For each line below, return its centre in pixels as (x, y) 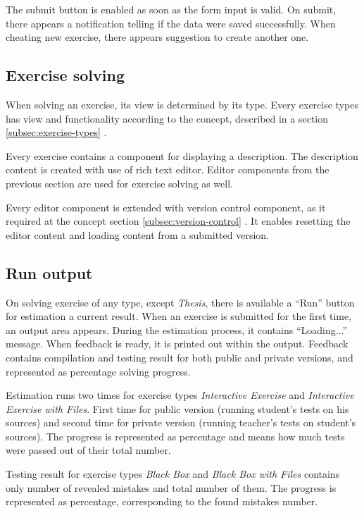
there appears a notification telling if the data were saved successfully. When (171, 23)
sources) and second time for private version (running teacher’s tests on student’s (181, 422)
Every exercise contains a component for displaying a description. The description (182, 155)
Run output (49, 272)
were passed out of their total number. (88, 450)
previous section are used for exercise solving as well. (119, 183)
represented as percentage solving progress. (98, 371)
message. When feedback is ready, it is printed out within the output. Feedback (177, 344)
